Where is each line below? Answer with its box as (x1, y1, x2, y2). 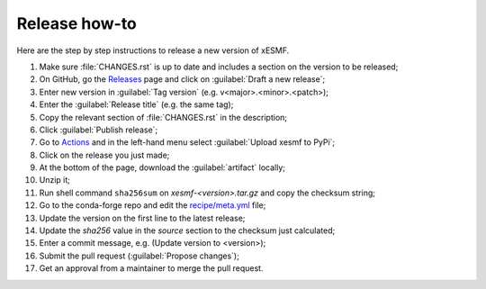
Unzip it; (39, 175, 71, 185)
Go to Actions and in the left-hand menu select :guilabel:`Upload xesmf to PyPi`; (39, 137, 336, 148)
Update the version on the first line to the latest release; (39, 212, 246, 223)
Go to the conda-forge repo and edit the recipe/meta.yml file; (39, 200, 266, 211)
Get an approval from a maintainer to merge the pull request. (39, 263, 264, 274)
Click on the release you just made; (39, 149, 170, 160)
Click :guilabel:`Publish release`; (39, 124, 158, 135)
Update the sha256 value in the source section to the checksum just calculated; (39, 225, 336, 236)
